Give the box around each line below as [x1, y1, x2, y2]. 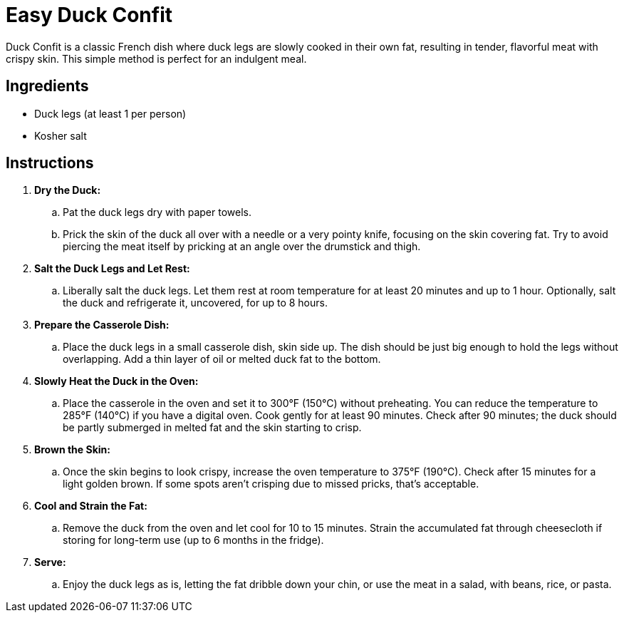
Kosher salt [34, 129, 87, 142]
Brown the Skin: [34, 443, 110, 456]
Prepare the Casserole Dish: [34, 319, 170, 331]
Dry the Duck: [34, 184, 101, 197]
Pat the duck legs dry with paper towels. [63, 206, 252, 219]
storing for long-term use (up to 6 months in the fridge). [63, 534, 324, 547]
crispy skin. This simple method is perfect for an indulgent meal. [6, 52, 307, 65]
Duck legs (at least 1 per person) [34, 107, 187, 120]
